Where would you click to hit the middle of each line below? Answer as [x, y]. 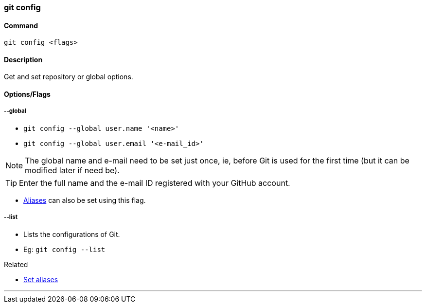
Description [23, 59]
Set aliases [41, 279]
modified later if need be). [72, 170]
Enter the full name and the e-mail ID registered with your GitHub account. [155, 183]
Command [21, 25]
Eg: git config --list [64, 249]
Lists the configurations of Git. [72, 234]
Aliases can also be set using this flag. [85, 200]
